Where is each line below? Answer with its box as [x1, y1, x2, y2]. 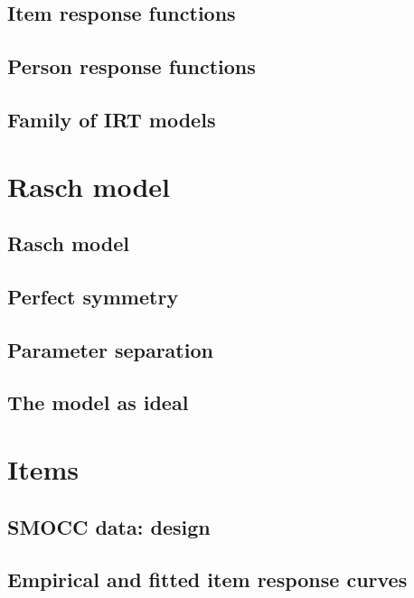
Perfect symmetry [7, 282, 179, 310]
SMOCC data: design [7, 512, 211, 540]
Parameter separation [7, 335, 213, 363]
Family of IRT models [7, 105, 216, 133]
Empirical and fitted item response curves [7, 565, 408, 593]
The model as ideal [7, 388, 189, 416]
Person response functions [7, 52, 256, 80]
